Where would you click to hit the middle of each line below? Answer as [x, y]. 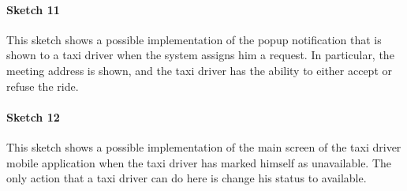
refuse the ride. [43, 86]
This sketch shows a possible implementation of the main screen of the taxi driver [204, 146]
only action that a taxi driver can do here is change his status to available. [187, 178]
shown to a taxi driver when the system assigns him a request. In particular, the [200, 55]
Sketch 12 [33, 116]
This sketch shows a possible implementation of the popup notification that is [194, 39]
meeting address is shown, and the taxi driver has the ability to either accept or [200, 70]
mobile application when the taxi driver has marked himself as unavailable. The [199, 162]
